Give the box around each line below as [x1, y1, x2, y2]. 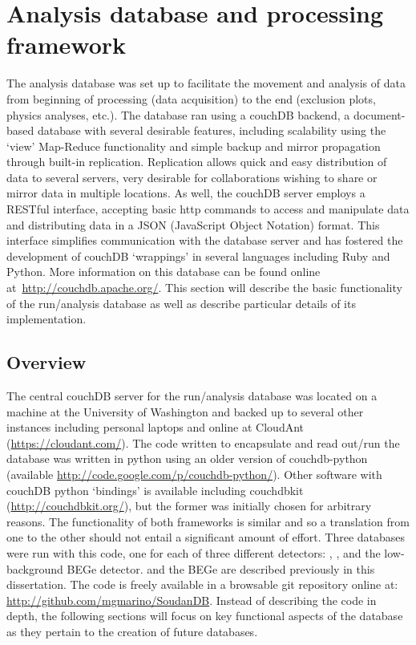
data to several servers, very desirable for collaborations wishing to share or [6, 168, 378, 185]
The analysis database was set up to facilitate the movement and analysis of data [6, 75, 406, 91]
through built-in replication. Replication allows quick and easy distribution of [6, 153, 387, 170]
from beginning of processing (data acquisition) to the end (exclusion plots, [6, 90, 376, 107]
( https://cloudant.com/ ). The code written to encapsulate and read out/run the [6, 434, 400, 451]
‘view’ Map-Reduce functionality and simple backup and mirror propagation [6, 137, 381, 154]
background [6, 560, 63, 577]
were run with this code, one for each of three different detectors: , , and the [6, 544, 381, 561]
